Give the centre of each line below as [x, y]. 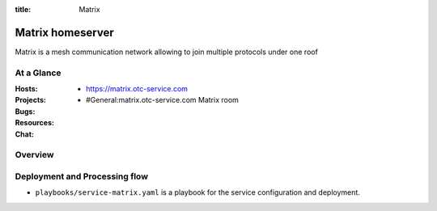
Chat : [25, 134]
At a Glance [38, 73]
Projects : [30, 100]
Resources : [34, 123]
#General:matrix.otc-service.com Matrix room [162, 100]
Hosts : [26, 89]
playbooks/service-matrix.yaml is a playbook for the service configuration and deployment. [197, 192]
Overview [34, 155]
